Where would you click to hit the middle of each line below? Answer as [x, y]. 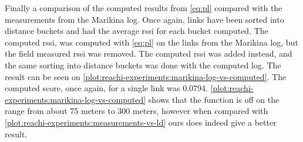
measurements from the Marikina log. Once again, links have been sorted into [144, 19]
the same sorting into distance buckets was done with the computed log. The [143, 65]
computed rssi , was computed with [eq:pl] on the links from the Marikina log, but [151, 42]
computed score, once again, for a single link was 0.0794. [107, 88]
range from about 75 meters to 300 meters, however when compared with [137, 111]
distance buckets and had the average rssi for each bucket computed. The [137, 31]
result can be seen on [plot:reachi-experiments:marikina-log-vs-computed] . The [146, 76]
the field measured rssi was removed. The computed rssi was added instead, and [149, 53]
